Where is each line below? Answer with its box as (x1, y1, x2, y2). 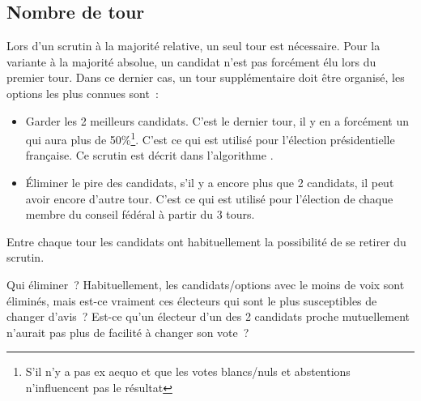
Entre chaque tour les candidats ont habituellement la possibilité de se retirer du (6, 232, 406, 250)
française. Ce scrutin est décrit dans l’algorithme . (25, 147, 274, 164)
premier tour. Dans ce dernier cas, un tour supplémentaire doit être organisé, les (6, 69, 405, 86)
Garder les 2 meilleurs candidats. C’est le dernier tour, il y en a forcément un (25, 112, 409, 129)
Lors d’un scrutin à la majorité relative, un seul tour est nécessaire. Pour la (6, 37, 381, 54)
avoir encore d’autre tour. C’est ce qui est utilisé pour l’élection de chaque (25, 190, 393, 207)
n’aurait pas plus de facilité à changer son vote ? (6, 323, 249, 340)
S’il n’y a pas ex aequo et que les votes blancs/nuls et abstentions (25, 363, 351, 380)
